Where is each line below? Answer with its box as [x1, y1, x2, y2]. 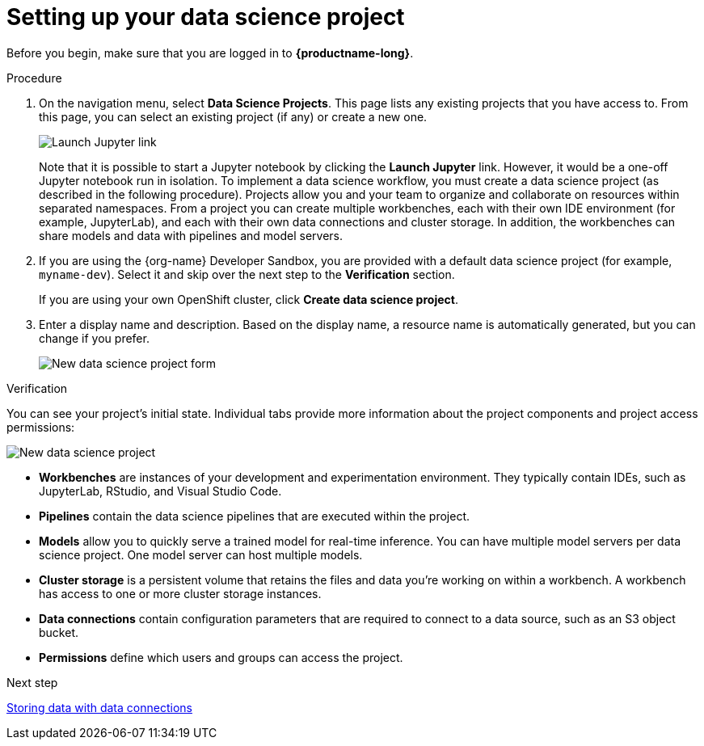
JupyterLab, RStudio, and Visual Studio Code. [39, 483, 282, 498]
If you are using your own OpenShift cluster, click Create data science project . [39, 292, 458, 306]
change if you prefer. [39, 331, 150, 345]
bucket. [39, 625, 78, 639]
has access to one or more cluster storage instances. [39, 586, 322, 601]
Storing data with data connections [6, 700, 192, 714]
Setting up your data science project [6, 3, 405, 31]
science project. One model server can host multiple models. [39, 547, 363, 562]
